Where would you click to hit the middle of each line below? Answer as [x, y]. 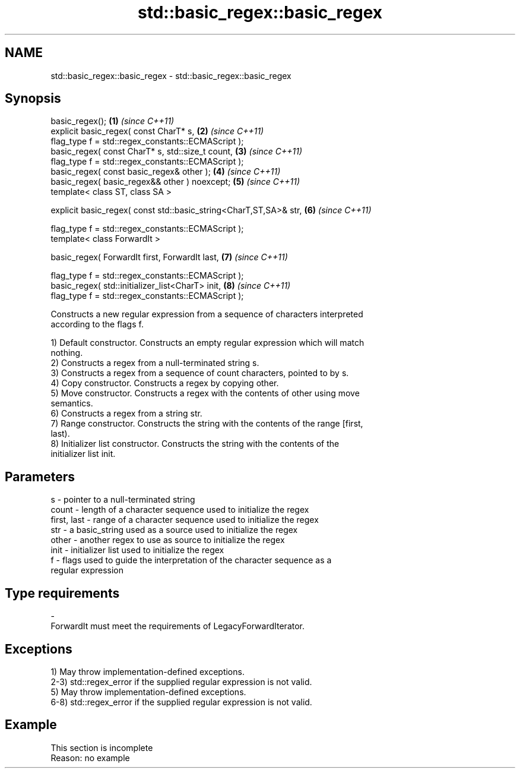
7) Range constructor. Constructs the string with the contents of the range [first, [207, 424]
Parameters [40, 477]
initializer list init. [83, 454]
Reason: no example [90, 758]
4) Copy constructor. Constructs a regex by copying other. [165, 383]
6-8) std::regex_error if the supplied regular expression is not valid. [181, 702]
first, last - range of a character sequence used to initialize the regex [185, 520]
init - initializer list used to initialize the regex [137, 550]
